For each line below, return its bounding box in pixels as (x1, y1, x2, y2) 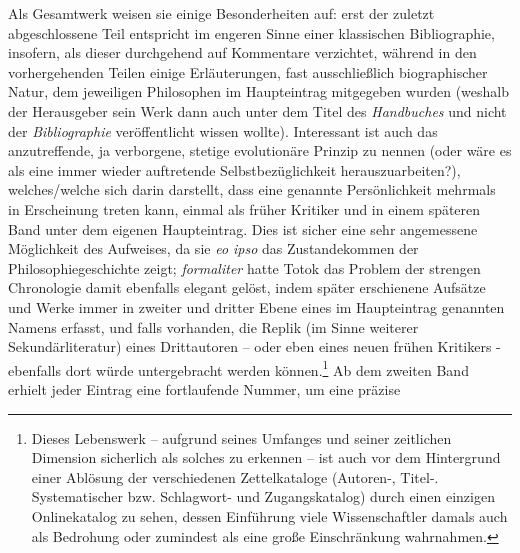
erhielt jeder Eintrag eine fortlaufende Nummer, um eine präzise (8, 378, 401, 399)
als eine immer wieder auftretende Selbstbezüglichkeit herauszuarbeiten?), (8, 159, 461, 180)
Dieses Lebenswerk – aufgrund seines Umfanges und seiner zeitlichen (31, 427, 452, 448)
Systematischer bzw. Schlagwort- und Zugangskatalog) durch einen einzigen (31, 486, 495, 507)
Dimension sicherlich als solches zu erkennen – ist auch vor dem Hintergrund (31, 447, 501, 468)
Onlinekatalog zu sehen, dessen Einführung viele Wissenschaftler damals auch (31, 505, 508, 526)
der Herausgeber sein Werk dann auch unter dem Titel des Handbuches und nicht (8, 100, 507, 121)
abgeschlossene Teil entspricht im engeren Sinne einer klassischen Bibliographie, (8, 22, 495, 43)
